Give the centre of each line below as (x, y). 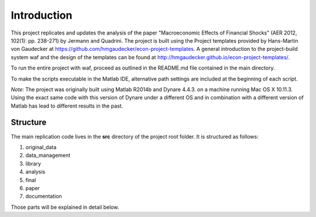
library (33, 163)
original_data (41, 147)
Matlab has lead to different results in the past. (67, 106)
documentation (44, 197)
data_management (48, 156)
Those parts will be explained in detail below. (65, 207)
